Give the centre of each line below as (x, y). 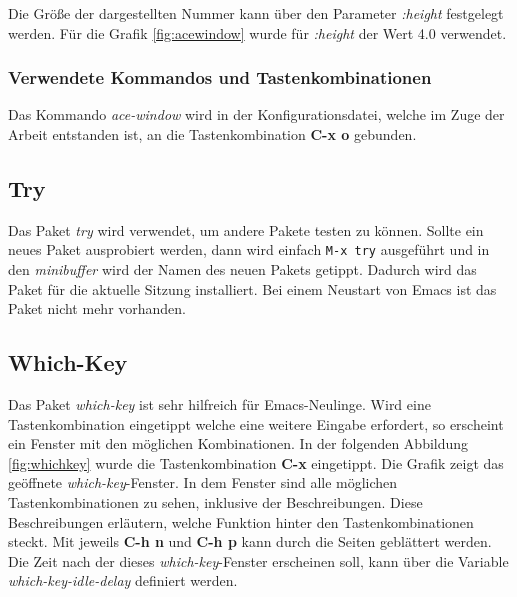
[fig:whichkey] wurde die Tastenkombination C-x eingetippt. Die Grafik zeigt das (256, 462)
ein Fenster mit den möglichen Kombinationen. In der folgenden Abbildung (238, 443)
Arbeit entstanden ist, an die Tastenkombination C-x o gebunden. (212, 134)
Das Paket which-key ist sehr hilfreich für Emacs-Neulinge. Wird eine (219, 404)
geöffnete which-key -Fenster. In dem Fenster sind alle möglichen (203, 482)
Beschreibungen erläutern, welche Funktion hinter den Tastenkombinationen (241, 521)
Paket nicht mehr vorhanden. (97, 308)
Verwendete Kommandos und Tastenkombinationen (220, 77)
